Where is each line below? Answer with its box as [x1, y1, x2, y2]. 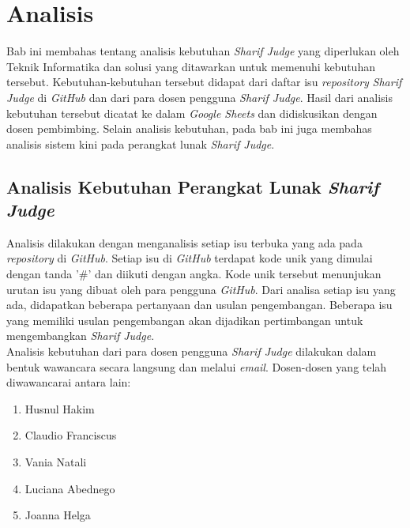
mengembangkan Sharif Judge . [6, 327, 155, 344]
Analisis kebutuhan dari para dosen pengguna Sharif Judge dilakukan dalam [6, 343, 377, 360]
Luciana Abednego [24, 480, 115, 496]
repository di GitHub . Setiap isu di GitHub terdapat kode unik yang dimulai [6, 250, 373, 266]
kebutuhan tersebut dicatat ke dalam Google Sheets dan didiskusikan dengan [6, 104, 378, 121]
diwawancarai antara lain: [6, 374, 131, 390]
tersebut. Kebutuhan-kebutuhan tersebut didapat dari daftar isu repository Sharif [6, 74, 402, 90]
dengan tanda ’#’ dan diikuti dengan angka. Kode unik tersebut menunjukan [6, 266, 382, 282]
